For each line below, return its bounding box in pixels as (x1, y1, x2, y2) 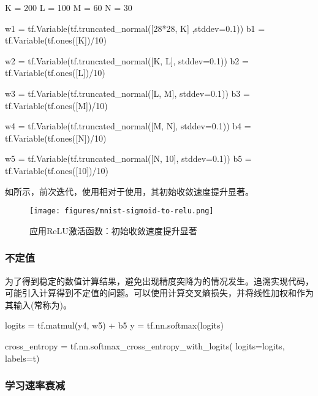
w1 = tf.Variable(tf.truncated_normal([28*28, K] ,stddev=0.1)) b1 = (5, 21, 265, 34)
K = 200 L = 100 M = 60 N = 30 (5, 1, 132, 13)
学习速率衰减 (5, 378, 66, 393)
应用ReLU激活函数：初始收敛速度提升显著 (29, 224, 197, 237)
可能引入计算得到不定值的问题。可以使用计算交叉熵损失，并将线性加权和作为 (5, 286, 314, 299)
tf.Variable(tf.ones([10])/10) (5, 164, 108, 177)
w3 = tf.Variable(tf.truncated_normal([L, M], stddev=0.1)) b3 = (5, 86, 250, 99)
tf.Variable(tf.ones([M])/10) (5, 99, 108, 112)
